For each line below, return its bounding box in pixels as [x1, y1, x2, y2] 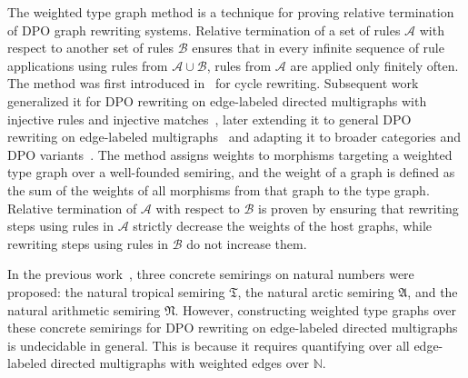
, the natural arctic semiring [237, 282, 394, 301]
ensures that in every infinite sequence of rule [192, 38, 444, 57]
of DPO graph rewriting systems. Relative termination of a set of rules [7, 20, 401, 39]
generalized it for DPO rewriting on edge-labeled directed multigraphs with [7, 91, 427, 110]
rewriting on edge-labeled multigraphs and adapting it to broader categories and [7, 127, 461, 146]
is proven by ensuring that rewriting [258, 198, 459, 217]
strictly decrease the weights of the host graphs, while [133, 216, 433, 235]
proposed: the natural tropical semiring [7, 282, 225, 301]
